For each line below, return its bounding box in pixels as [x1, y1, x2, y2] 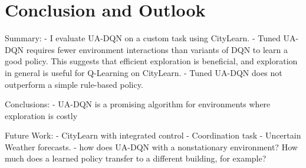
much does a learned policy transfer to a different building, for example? [5, 152, 266, 164]
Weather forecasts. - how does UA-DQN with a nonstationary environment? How [5, 140, 298, 153]
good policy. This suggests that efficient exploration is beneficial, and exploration [5, 55, 298, 67]
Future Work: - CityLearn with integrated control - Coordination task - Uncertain [5, 129, 301, 141]
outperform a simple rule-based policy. [5, 78, 143, 90]
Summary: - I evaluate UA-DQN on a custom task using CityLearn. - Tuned [5, 32, 281, 44]
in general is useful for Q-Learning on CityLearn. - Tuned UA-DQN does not [5, 66, 282, 78]
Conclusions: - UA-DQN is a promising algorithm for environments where [5, 98, 271, 110]
